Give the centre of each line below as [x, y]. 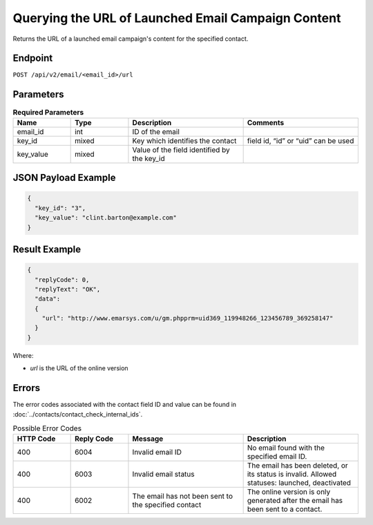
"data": [48, 299]
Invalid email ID [157, 452]
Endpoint [33, 58]
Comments [266, 122]
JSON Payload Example [64, 178]
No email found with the [286, 448]
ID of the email [156, 131]
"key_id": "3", [60, 208]
